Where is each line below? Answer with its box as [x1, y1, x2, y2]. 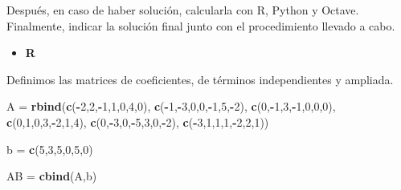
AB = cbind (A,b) [6, 168, 97, 184]
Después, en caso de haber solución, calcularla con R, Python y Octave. [6, 2, 359, 18]
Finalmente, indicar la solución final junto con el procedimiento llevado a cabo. [6, 17, 395, 34]
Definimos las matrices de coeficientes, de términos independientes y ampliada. [6, 71, 394, 87]
